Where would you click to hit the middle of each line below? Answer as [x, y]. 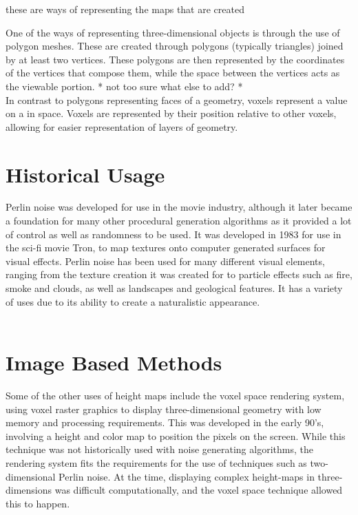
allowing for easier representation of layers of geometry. [122, 126]
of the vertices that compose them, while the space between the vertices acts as [173, 73]
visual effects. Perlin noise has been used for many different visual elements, [165, 261]
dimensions [29, 490]
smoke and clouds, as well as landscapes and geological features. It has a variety [174, 288]
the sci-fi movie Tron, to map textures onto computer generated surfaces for [166, 248]
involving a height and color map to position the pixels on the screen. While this [176, 435]
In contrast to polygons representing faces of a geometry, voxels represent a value [177, 99]
